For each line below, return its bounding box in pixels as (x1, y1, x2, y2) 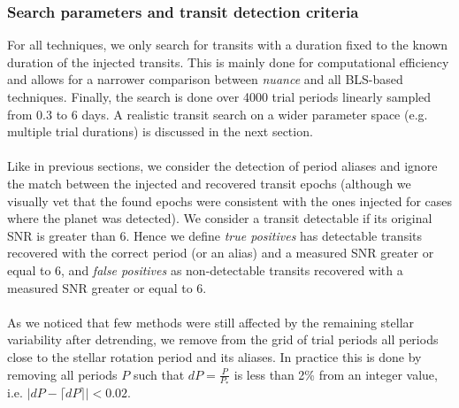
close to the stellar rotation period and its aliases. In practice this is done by (7, 347, 422, 366)
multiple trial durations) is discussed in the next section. (7, 122, 313, 141)
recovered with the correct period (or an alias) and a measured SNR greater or (7, 243, 434, 262)
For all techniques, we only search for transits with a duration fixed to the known (7, 35, 448, 54)
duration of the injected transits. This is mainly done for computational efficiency (7, 52, 449, 71)
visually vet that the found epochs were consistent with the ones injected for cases (7, 191, 453, 210)
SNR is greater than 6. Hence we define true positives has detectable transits (7, 226, 422, 244)
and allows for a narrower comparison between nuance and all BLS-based (7, 70, 403, 89)
